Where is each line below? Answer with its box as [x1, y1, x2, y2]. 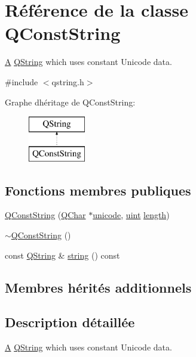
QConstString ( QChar [5, 209, 86, 221]
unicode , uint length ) [93, 209, 170, 221]
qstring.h [51, 75, 84, 88]
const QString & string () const [5, 249, 120, 261]
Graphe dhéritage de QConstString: [5, 95, 136, 108]
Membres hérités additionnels [5, 278, 192, 296]
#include [5, 75, 38, 88]
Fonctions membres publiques [5, 181, 191, 199]
